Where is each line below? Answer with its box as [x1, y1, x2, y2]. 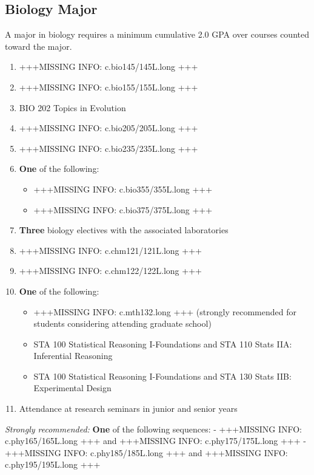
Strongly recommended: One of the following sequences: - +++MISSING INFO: [5, 422, 302, 435]
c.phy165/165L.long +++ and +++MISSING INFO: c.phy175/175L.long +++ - [5, 434, 306, 447]
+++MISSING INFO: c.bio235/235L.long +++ [19, 142, 198, 154]
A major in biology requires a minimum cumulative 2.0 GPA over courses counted [5, 28, 309, 41]
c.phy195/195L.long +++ [5, 458, 101, 471]
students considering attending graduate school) [33, 317, 212, 330]
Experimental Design [33, 381, 112, 394]
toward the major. [5, 39, 72, 52]
